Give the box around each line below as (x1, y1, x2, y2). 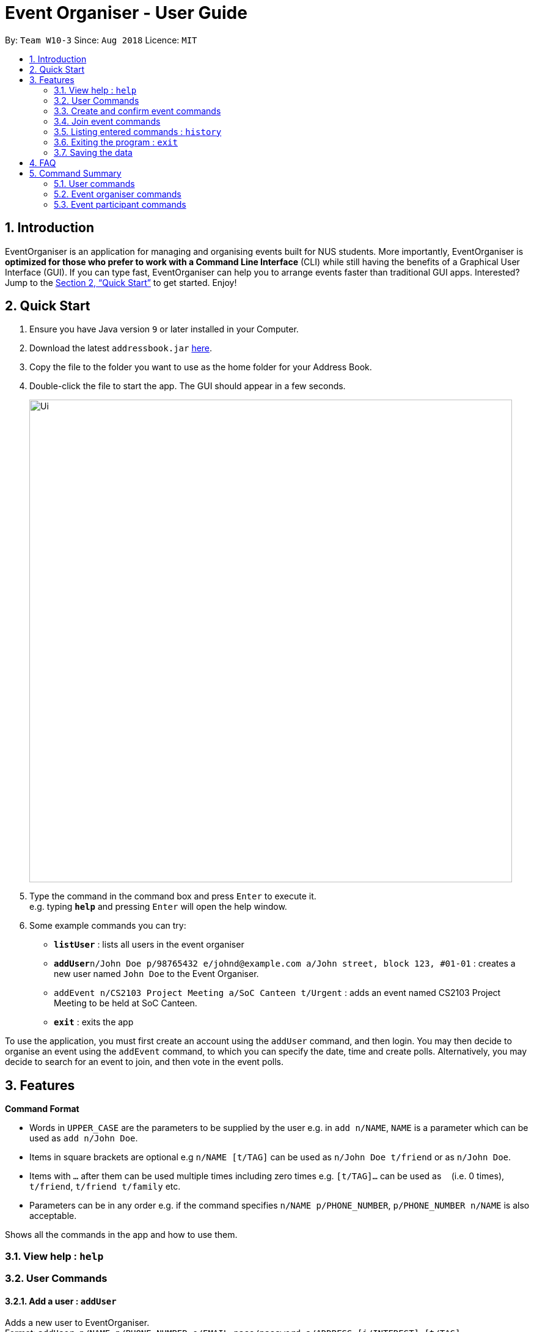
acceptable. (29, 1210, 77, 1221)
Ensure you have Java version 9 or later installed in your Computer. (29, 324, 299, 335)
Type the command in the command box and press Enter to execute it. (29, 891, 316, 902)
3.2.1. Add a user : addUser (5, 1295, 117, 1306)
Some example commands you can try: (29, 920, 186, 931)
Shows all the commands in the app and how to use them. (5, 1229, 238, 1240)
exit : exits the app (54, 1017, 134, 1028)
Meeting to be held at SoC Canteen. (54, 998, 197, 1009)
